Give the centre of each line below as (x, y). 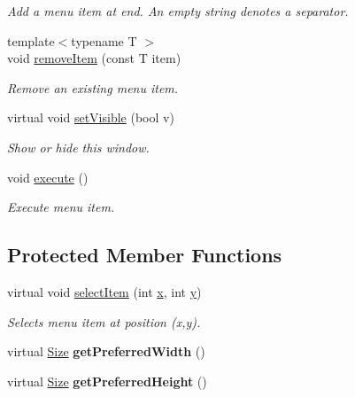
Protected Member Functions (145, 255)
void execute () (48, 177)
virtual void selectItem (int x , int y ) (104, 291)
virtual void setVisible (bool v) (91, 117)
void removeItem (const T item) (94, 58)
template (31, 40)
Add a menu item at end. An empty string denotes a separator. (178, 11)
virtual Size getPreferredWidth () (106, 351)
